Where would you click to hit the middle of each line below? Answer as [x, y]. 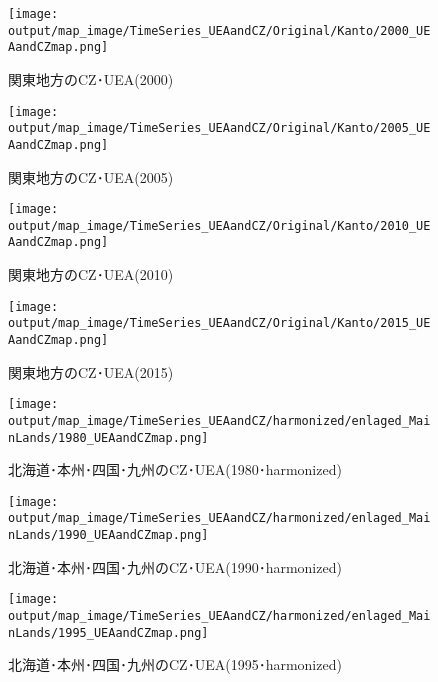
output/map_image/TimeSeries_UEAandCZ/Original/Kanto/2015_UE [219, 323]
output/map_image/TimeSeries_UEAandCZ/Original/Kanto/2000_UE [219, 30]
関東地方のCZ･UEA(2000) [91, 78]
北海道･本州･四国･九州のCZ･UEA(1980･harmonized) [175, 469]
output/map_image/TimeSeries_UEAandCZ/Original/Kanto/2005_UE [219, 128]
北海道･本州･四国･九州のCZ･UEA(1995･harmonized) [175, 664]
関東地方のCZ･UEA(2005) [91, 176]
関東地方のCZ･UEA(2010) [91, 274]
